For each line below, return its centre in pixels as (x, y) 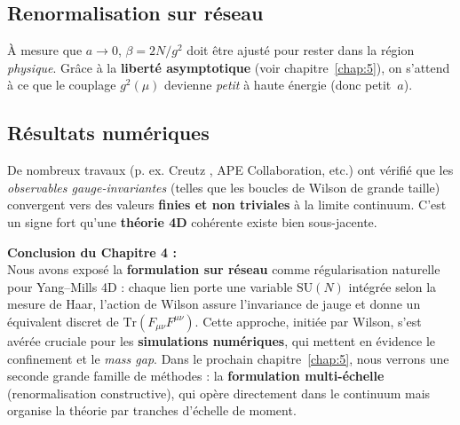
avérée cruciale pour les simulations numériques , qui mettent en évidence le (222, 340)
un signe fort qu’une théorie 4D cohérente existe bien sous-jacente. (192, 221)
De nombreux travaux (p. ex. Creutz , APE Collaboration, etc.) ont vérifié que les (230, 170)
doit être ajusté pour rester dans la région (301, 50)
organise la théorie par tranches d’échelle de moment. (152, 410)
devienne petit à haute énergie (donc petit (278, 85)
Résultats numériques (108, 133)
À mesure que (45, 50)
